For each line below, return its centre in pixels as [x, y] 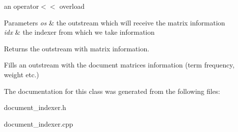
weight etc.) [22, 74]
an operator [22, 6]
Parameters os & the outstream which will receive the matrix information [115, 22]
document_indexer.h [35, 107]
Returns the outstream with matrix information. [77, 48]
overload [72, 6]
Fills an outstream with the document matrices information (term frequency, [119, 65]
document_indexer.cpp [39, 123]
